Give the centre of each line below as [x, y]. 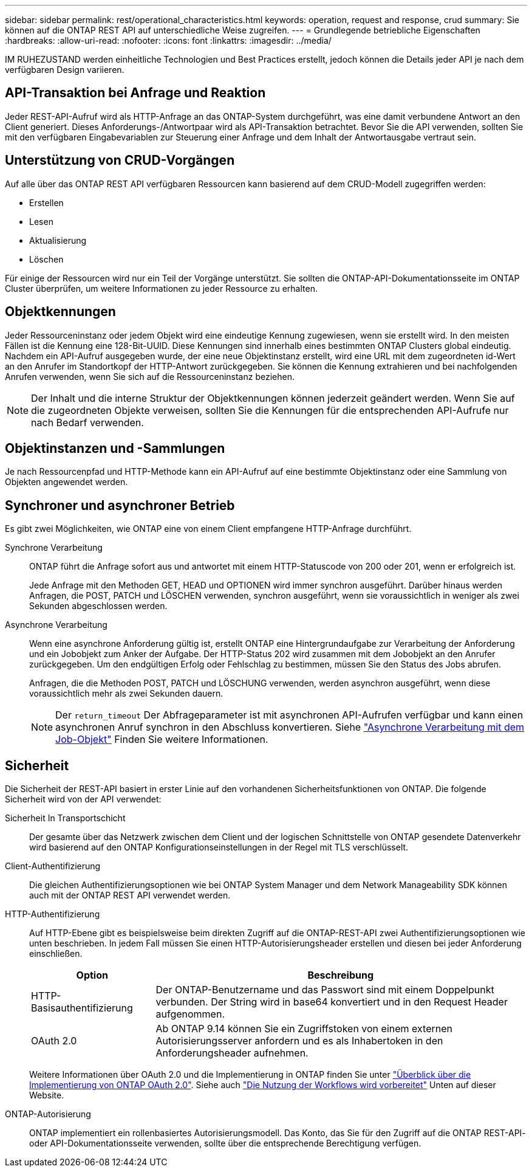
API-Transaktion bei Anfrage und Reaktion [135, 93]
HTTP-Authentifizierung [53, 914]
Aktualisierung [58, 240]
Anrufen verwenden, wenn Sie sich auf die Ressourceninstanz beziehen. [150, 376]
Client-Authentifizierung [53, 866]
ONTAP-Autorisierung [48, 1114]
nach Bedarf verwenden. [87, 422]
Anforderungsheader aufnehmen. [232, 1053]
